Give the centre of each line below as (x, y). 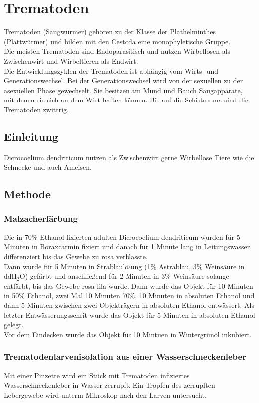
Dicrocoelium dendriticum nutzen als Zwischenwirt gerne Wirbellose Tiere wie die (129, 157)
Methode (28, 194)
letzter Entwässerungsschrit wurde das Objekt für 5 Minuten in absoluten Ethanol (129, 315)
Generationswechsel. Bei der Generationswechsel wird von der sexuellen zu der (124, 80)
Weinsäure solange (201, 276)
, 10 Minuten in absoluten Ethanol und (195, 295)
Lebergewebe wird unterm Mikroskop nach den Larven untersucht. (105, 394)
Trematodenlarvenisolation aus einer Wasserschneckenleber (125, 356)
